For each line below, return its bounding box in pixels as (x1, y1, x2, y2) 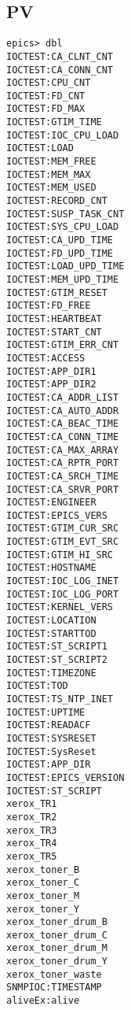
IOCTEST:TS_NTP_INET (6, 694, 114, 705)
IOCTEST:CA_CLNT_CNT (6, 50, 114, 62)
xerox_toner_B (6, 864, 80, 875)
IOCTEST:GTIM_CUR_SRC (6, 523, 119, 535)
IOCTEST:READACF (6, 720, 91, 731)
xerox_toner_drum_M (6, 942, 107, 954)
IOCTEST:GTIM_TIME (6, 117, 102, 128)
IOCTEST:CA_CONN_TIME (6, 431, 119, 442)
